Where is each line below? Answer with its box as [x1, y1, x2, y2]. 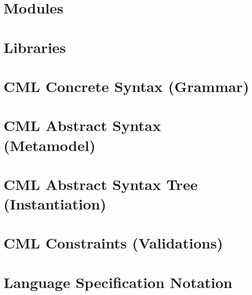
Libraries [3, 36, 66, 57]
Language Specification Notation [3, 271, 232, 292]
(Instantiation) [3, 193, 106, 214]
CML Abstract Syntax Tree [3, 173, 198, 194]
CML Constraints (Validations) [3, 232, 223, 253]
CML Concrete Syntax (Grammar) [3, 75, 249, 96]
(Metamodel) [3, 134, 95, 155]
